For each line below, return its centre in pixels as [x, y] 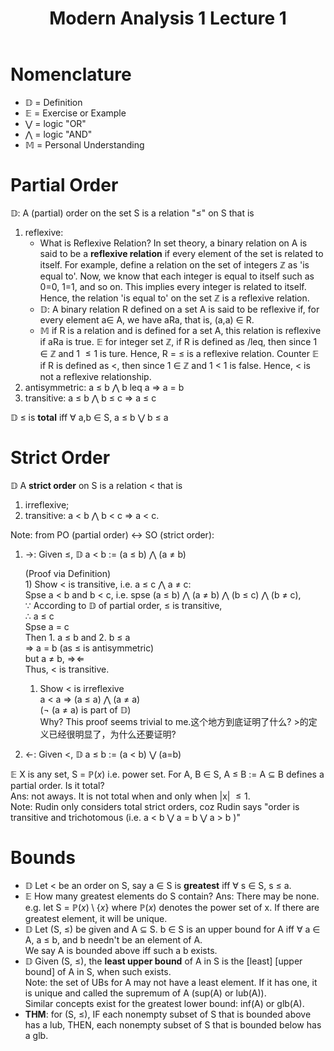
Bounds [43, 858]
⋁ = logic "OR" [55, 123]
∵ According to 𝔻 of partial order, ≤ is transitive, [123, 605]
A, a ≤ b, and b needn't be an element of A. [113, 939]
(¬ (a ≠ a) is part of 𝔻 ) [85, 709]
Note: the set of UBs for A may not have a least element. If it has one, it [171, 982]
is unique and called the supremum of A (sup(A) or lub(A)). [145, 993]
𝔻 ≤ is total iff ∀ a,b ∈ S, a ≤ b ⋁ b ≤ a [89, 417]
